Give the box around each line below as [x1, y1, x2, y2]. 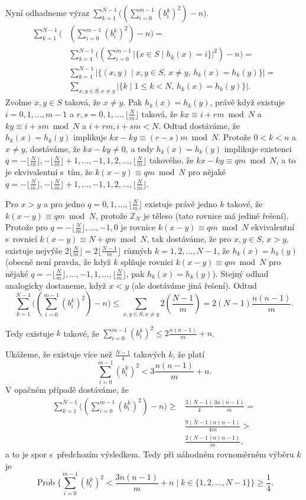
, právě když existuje [210, 96, 285, 108]
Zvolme [5, 96, 32, 108]
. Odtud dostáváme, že [158, 119, 240, 131]
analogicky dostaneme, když [5, 279, 106, 291]
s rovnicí [5, 232, 37, 244]
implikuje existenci [224, 142, 292, 154]
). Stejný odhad [212, 267, 269, 279]
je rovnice [121, 221, 156, 233]
